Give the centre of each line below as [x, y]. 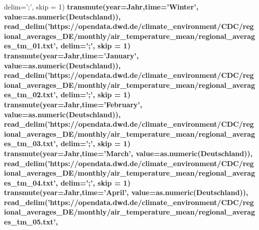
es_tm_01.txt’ [30, 46]
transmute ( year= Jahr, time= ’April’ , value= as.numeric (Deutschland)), [126, 192]
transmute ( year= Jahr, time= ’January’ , [71, 55]
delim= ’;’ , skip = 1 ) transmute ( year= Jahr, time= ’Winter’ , [101, 6]
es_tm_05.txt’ [30, 222]
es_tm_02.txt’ [30, 95]
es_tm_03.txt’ [30, 143]
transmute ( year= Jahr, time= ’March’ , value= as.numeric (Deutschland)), [128, 153]
